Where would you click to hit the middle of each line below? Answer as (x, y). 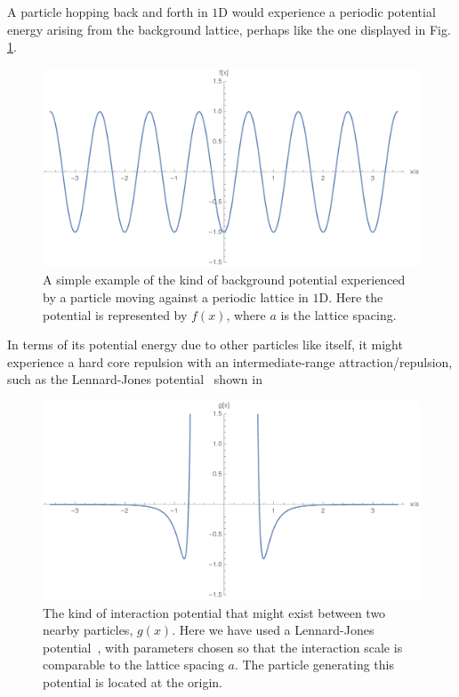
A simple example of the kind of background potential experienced (224, 280)
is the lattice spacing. (338, 314)
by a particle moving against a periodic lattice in (176, 296)
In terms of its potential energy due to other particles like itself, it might (205, 344)
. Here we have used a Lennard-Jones (273, 630)
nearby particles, (88, 630)
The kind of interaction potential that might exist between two (214, 612)
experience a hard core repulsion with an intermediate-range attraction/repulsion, (230, 361)
